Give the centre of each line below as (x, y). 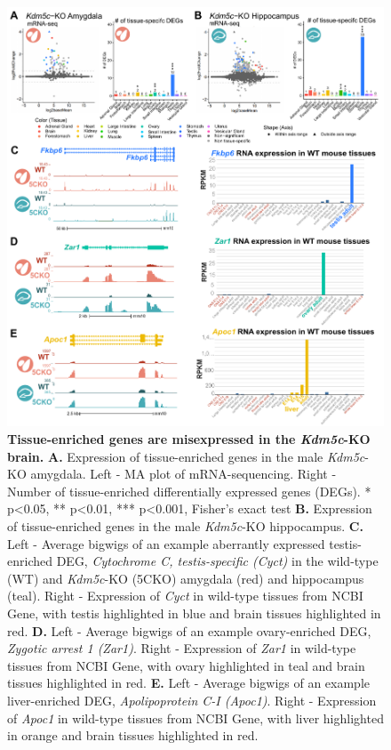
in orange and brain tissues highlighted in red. (133, 735)
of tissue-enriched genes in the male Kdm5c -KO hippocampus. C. (185, 525)
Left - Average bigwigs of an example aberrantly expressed (166, 543)
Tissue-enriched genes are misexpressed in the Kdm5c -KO (189, 439)
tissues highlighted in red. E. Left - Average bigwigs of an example (189, 683)
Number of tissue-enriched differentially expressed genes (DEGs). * (189, 491)
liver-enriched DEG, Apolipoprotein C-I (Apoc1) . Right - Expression (192, 700)
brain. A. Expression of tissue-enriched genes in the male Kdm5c (186, 456)
